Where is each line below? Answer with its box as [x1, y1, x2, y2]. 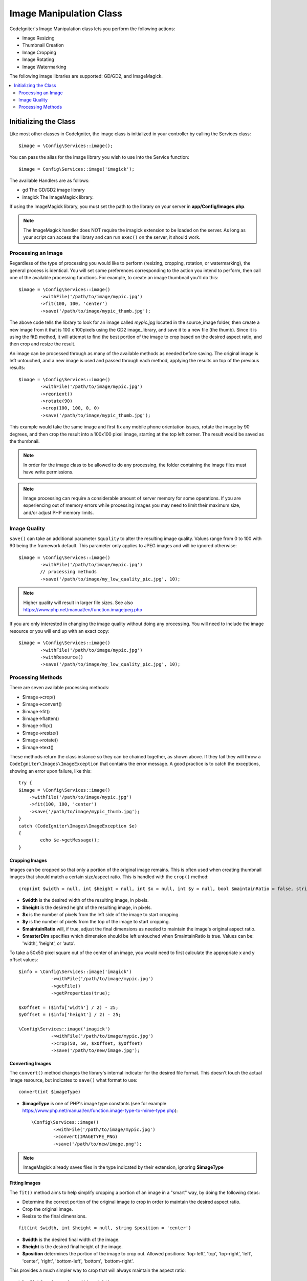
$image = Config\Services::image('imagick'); [18, 166, 135, 172]
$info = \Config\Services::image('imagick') [18, 968, 133, 975]
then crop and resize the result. [9, 341, 76, 347]
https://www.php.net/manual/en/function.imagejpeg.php [23, 607, 143, 612]
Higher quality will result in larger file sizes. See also [23, 600, 133, 606]
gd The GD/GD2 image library [22, 187, 85, 193]
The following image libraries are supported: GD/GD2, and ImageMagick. [9, 73, 163, 79]
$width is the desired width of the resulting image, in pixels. [22, 897, 149, 903]
